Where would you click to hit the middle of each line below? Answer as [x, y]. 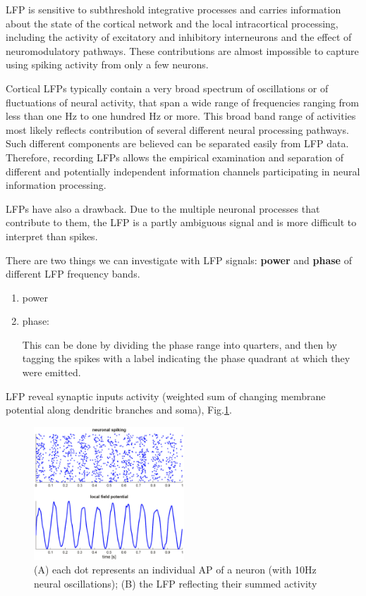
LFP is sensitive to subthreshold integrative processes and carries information [173, 9]
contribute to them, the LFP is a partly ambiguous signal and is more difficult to [181, 222]
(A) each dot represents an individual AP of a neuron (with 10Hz [175, 570]
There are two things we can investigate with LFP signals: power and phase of [179, 260]
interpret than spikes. [52, 236]
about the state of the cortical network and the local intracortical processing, [172, 23]
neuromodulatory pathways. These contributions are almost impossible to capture [182, 50]
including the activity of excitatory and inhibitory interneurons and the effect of [179, 37]
